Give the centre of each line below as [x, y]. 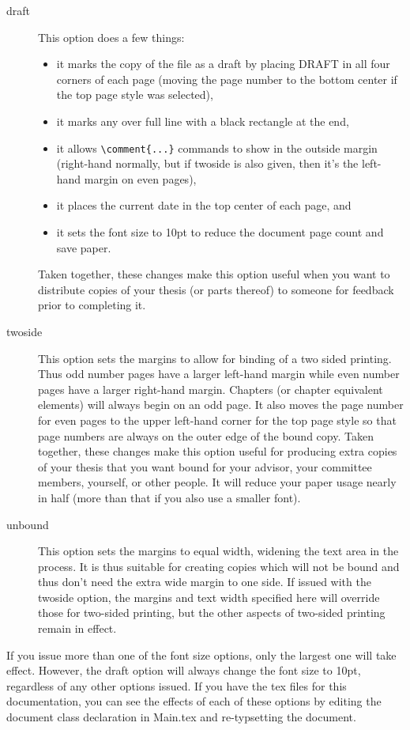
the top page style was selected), [135, 95]
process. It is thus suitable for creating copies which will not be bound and [219, 566]
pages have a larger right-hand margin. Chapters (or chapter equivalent [211, 389]
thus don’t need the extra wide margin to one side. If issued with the [205, 582]
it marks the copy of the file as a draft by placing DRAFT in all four [223, 64]
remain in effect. [77, 628]
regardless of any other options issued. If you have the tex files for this [177, 685]
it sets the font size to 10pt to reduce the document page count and [220, 232]
